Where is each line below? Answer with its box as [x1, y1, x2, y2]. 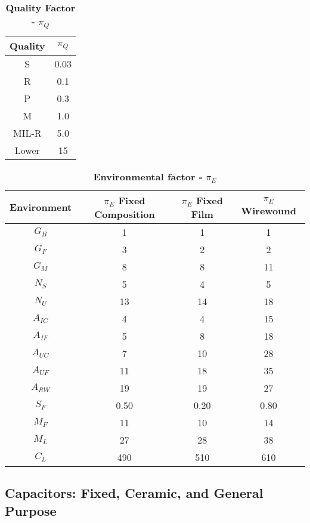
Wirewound [241, 203, 296, 217]
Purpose [5, 501, 57, 519]
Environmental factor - [93, 169, 203, 183]
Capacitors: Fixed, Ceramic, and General [5, 484, 263, 502]
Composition [94, 207, 155, 221]
